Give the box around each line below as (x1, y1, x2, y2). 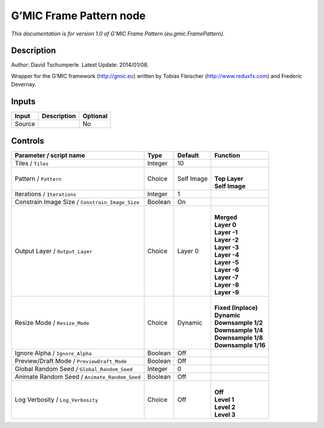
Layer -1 (214, 228, 238, 237)
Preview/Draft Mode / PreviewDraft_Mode (14, 357, 127, 365)
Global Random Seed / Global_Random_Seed (14, 364, 133, 373)
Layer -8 (214, 280, 239, 289)
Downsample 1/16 (214, 341, 266, 349)
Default (177, 151, 199, 159)
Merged (214, 213, 238, 222)
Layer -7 (214, 273, 239, 282)
